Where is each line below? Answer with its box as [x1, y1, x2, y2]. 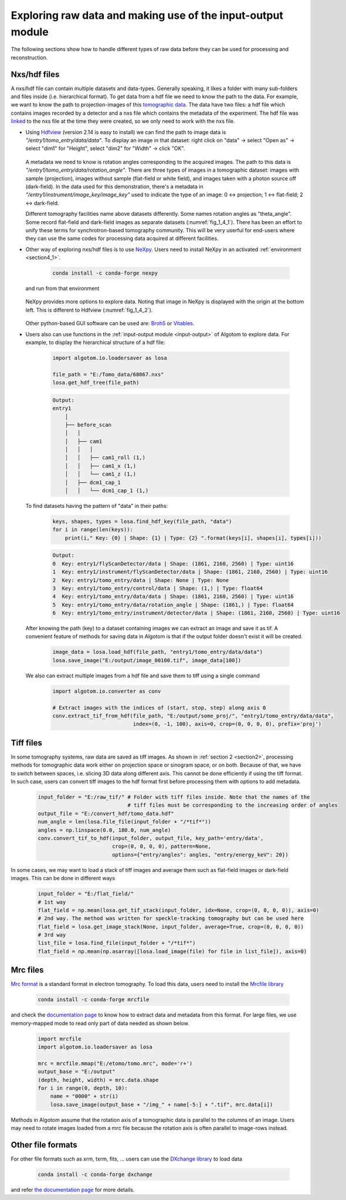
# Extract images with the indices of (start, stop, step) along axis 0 [52, 704, 266, 711]
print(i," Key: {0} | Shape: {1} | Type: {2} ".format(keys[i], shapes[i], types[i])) [65, 534, 322, 541]
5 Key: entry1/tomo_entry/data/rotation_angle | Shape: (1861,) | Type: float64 [52, 601, 294, 608]
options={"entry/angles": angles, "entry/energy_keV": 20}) [111, 851, 289, 858]
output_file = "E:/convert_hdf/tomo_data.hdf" [38, 810, 174, 817]
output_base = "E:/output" [38, 1068, 116, 1075]
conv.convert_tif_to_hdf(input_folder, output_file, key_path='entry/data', [38, 835, 264, 841]
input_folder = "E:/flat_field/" [38, 891, 134, 897]
